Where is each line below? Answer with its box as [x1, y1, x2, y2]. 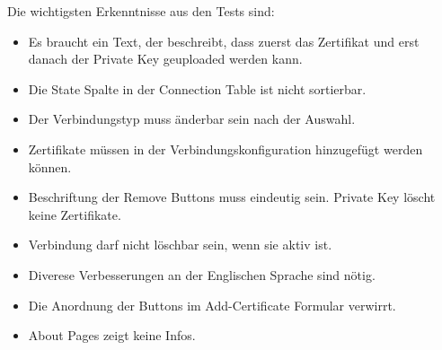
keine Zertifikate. [28, 205, 121, 223]
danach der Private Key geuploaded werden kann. [28, 49, 303, 68]
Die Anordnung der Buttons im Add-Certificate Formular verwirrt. [28, 295, 396, 314]
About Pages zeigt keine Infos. [28, 326, 196, 345]
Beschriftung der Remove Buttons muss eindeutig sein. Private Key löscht [28, 188, 436, 206]
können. [28, 157, 72, 176]
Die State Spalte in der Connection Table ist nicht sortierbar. [28, 79, 367, 98]
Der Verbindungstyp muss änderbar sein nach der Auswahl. [28, 109, 356, 128]
